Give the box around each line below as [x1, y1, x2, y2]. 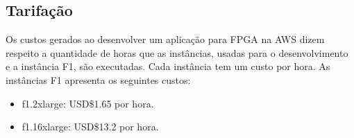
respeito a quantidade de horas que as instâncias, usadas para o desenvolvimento [6, 45, 348, 60]
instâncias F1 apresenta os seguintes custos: [6, 72, 191, 87]
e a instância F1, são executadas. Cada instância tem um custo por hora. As [6, 59, 330, 74]
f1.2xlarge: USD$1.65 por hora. [22, 96, 154, 110]
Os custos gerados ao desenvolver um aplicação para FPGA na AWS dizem [6, 32, 325, 46]
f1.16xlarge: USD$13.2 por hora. [22, 119, 159, 134]
